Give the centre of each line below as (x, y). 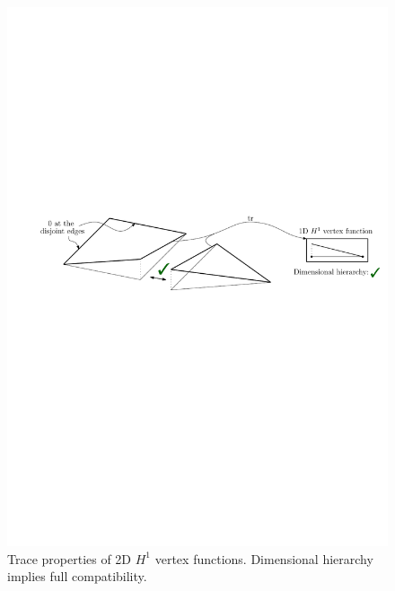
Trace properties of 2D (70, 558)
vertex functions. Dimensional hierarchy (264, 558)
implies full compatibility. (77, 576)
